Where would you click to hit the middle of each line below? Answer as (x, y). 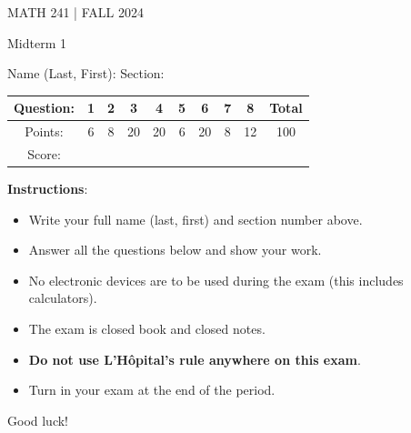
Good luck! (38, 420)
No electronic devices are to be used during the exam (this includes (216, 280)
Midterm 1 (37, 42)
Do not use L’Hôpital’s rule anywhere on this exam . (195, 359)
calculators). (63, 298)
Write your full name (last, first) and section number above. (195, 219)
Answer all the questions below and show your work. (175, 250)
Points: (44, 131)
